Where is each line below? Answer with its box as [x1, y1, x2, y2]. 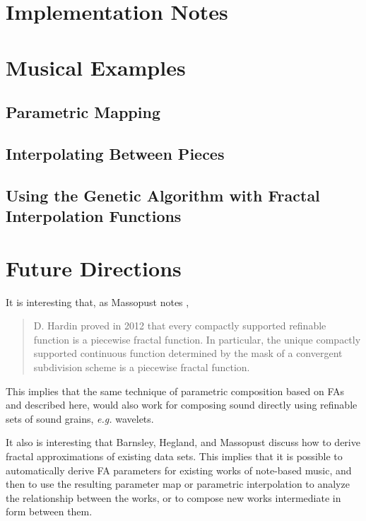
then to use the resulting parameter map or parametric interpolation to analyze [6, 476, 350, 491]
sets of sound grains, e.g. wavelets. [6, 411, 154, 426]
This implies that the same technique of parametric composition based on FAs [6, 383, 345, 398]
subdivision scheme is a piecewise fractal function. [33, 359, 250, 374]
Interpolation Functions [6, 205, 182, 227]
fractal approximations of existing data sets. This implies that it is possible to [6, 448, 343, 463]
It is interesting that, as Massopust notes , [6, 294, 189, 309]
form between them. [6, 504, 93, 519]
